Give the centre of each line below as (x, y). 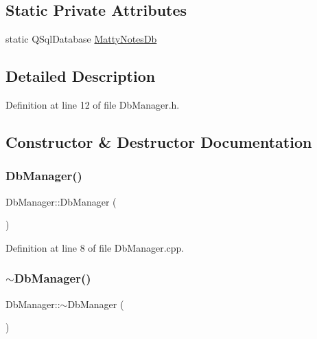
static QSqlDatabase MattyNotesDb (81, 39)
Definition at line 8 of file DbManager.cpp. (95, 247)
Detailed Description (81, 76)
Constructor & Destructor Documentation (159, 141)
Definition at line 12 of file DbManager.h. (93, 105)
